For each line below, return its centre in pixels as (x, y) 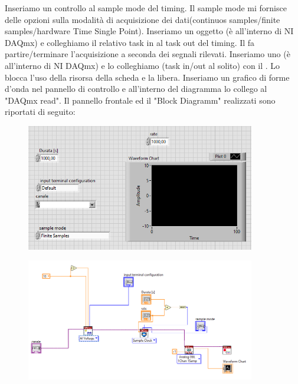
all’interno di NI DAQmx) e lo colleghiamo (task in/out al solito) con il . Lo (143, 65)
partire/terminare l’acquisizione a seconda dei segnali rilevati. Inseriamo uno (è (148, 54)
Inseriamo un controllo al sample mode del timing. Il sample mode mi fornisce (146, 8)
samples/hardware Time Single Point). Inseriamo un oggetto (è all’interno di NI (149, 31)
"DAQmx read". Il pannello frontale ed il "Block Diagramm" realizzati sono (140, 100)
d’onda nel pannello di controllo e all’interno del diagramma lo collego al (136, 89)
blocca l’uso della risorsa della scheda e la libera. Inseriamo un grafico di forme (147, 77)
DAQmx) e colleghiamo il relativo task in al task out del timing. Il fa (130, 42)
